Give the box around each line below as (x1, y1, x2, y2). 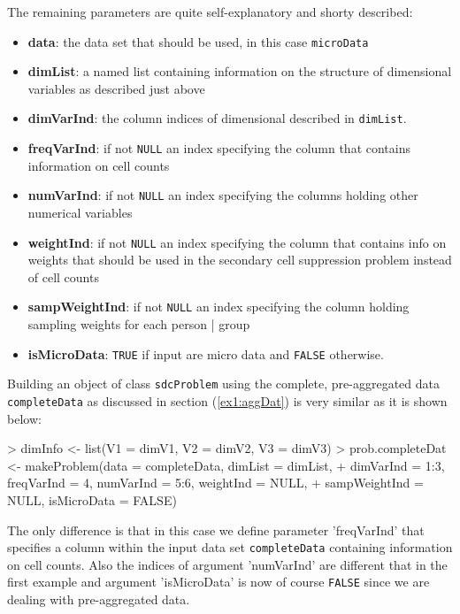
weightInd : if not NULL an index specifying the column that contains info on (27, 233, 447, 251)
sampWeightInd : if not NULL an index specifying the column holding (27, 297, 410, 316)
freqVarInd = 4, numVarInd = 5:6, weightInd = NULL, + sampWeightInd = (7, 473, 424, 492)
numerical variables (27, 203, 133, 221)
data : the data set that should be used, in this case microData (27, 32, 369, 50)
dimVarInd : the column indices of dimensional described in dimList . (27, 109, 407, 127)
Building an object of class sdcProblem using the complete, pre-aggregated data (7, 374, 440, 393)
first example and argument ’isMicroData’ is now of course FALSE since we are (7, 572, 430, 591)
